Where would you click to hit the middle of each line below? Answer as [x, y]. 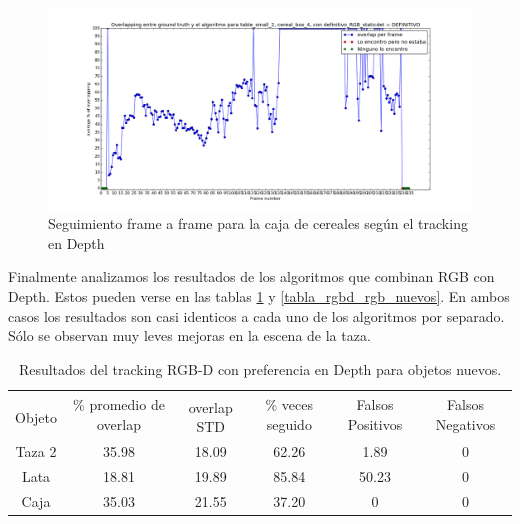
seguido [289, 423]
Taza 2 [36, 451]
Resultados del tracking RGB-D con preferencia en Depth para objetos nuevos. [260, 368]
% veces [289, 404]
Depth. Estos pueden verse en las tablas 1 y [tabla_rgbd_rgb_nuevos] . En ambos [259, 296]
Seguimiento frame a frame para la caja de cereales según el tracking [258, 223]
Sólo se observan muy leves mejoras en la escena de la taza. [189, 335]
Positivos [375, 423]
